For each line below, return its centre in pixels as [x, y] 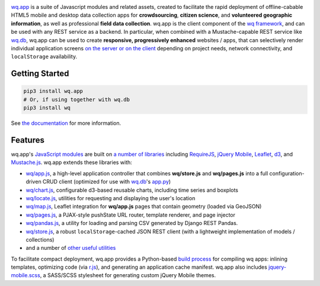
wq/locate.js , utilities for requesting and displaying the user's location [111, 198]
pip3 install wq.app [53, 91]
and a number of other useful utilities [71, 248]
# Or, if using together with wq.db [77, 99]
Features [28, 140]
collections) [40, 239]
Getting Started [40, 74]
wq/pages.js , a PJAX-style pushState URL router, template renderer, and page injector [131, 215]
